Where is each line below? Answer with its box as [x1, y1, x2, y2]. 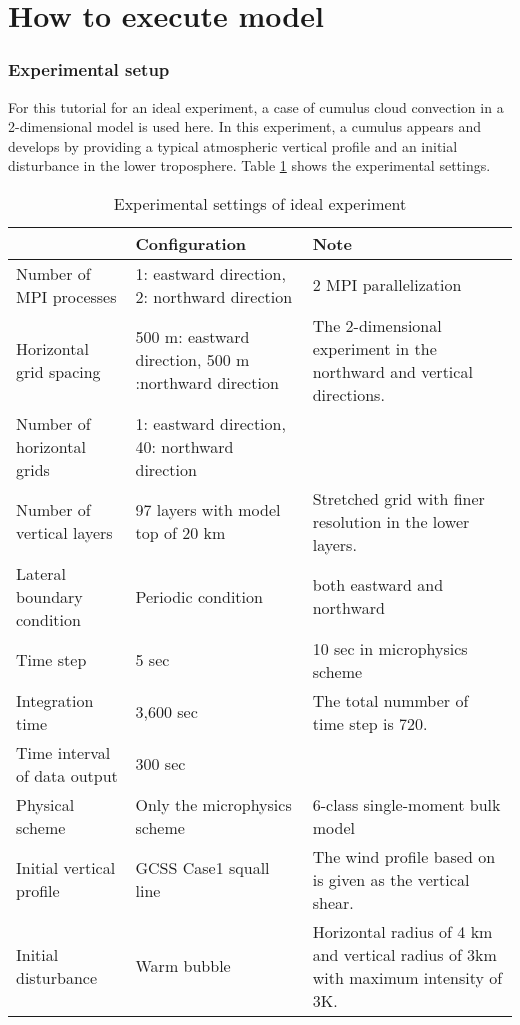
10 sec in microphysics [312, 636, 468, 660]
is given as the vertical [312, 867, 470, 891]
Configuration [135, 231, 247, 255]
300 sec [135, 752, 186, 776]
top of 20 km [135, 521, 226, 545]
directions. [312, 382, 385, 406]
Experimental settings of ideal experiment [113, 191, 407, 215]
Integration [16, 688, 94, 712]
